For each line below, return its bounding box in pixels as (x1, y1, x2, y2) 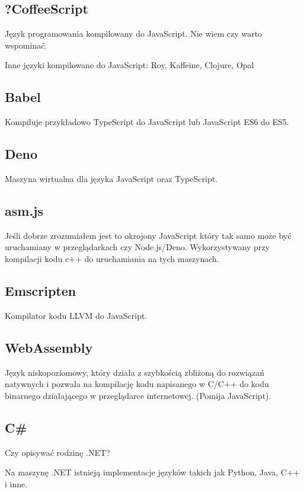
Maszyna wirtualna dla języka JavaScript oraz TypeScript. (5, 172, 218, 184)
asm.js (5, 201, 43, 219)
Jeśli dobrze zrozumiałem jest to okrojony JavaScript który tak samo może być (5, 229, 292, 241)
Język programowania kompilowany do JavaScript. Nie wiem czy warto (5, 27, 263, 40)
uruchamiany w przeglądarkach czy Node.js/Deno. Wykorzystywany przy (5, 241, 270, 253)
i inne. (5, 477, 28, 490)
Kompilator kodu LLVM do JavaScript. (5, 309, 148, 321)
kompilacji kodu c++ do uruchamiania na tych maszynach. (5, 252, 219, 264)
